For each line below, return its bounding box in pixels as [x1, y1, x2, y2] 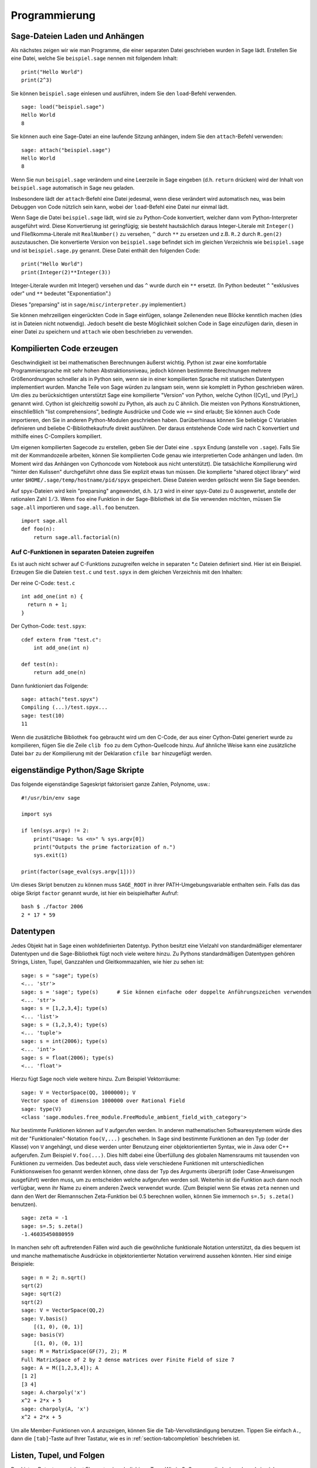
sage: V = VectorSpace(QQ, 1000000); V [21, 1089, 136, 1096]
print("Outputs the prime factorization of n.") [33, 843, 176, 850]
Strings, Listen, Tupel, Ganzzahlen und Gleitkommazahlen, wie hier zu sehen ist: [11, 958, 204, 965]
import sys [21, 811, 53, 817]
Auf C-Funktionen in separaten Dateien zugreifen [11, 548, 155, 556]
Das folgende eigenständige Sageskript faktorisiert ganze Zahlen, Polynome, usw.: [11, 781, 210, 788]
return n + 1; [27, 601, 68, 608]
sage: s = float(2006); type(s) [21, 1054, 114, 1061]
